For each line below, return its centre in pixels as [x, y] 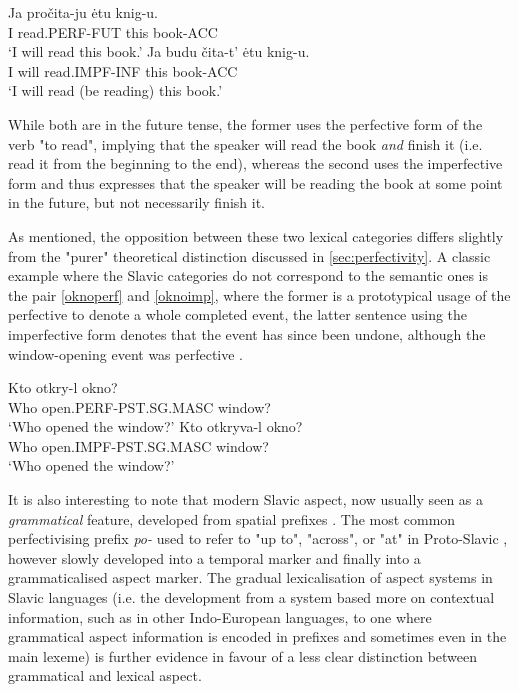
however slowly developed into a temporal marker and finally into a [214, 557]
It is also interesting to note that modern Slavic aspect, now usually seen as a [246, 499]
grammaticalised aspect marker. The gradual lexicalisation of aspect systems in [250, 577]
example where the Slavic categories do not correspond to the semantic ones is [248, 275]
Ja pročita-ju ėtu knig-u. [83, 12]
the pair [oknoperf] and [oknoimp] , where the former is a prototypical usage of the [259, 294]
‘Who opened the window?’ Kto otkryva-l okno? [155, 426]
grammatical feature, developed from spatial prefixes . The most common [232, 518]
